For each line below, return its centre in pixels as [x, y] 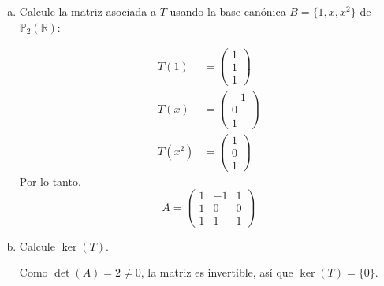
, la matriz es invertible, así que [217, 272]
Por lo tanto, [50, 181]
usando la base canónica [228, 11]
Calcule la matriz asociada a [88, 11]
